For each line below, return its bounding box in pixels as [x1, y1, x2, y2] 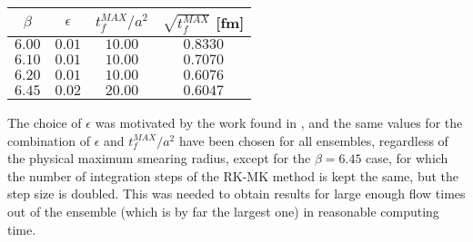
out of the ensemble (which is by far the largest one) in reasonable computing [7, 201, 439, 220]
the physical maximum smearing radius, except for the [7, 149, 311, 168]
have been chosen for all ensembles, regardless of [178, 131, 448, 150]
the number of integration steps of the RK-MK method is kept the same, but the [7, 166, 459, 185]
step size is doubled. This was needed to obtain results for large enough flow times [7, 184, 466, 203]
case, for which [366, 149, 448, 168]
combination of [7, 131, 91, 150]
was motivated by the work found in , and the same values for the [95, 113, 463, 131]
